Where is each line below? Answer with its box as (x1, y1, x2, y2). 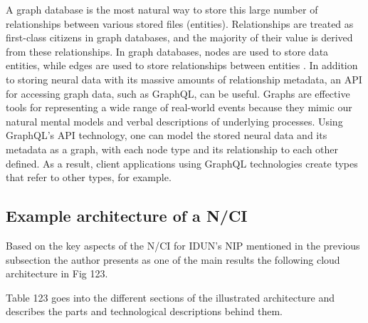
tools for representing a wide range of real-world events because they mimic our (6, 100, 352, 115)
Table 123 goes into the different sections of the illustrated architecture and (6, 289, 335, 304)
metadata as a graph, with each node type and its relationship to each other (6, 141, 339, 156)
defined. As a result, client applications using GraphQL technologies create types (6, 155, 358, 170)
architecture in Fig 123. (6, 266, 108, 281)
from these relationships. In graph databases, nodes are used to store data (6, 43, 329, 58)
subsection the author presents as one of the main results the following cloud (6, 252, 340, 267)
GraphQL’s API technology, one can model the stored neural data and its (6, 128, 327, 143)
